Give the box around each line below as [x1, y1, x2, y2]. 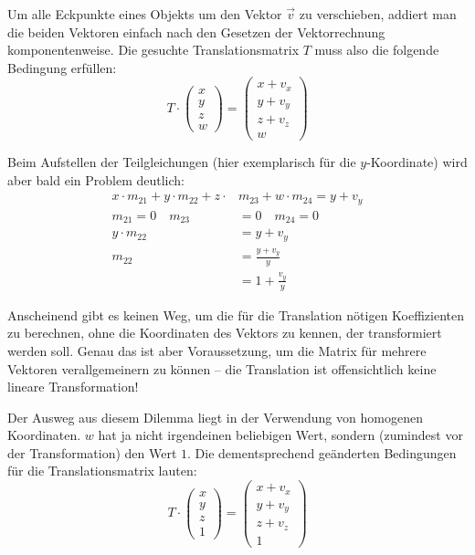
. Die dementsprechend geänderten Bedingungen [187, 443, 457, 462]
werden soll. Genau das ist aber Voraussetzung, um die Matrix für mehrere [7, 340, 427, 360]
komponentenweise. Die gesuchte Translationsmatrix [7, 40, 300, 59]
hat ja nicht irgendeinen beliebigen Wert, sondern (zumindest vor [98, 425, 463, 445]
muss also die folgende [314, 40, 439, 59]
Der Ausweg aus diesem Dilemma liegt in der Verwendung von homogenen [7, 407, 423, 426]
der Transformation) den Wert [7, 443, 177, 462]
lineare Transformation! [7, 377, 139, 396]
